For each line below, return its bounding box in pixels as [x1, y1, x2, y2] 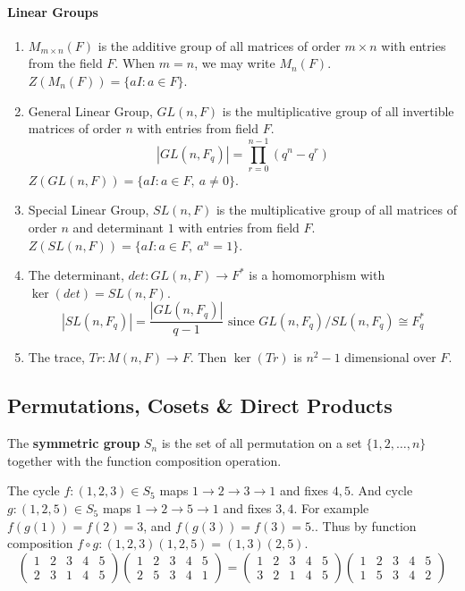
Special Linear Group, [28, 200, 149, 219]
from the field [28, 54, 103, 72]
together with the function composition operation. [7, 451, 282, 469]
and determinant [72, 218, 165, 237]
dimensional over [344, 348, 436, 367]
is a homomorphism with [249, 266, 385, 284]
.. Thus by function [311, 516, 417, 535]
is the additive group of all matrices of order [97, 36, 341, 55]
